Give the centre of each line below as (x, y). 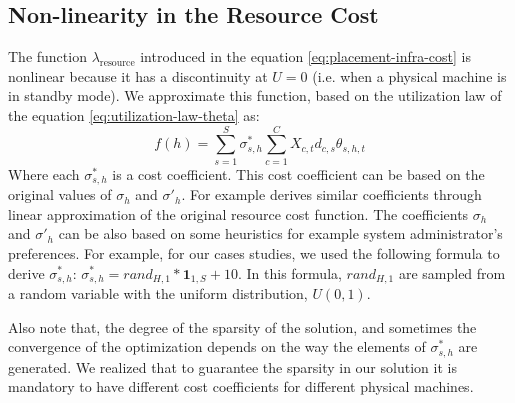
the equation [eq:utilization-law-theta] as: (134, 114)
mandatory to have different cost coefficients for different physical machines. (241, 386)
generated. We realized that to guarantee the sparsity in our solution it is (232, 366)
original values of (60, 194)
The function (47, 56)
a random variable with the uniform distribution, (158, 292)
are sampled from (452, 272)
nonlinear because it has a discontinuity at (138, 75)
